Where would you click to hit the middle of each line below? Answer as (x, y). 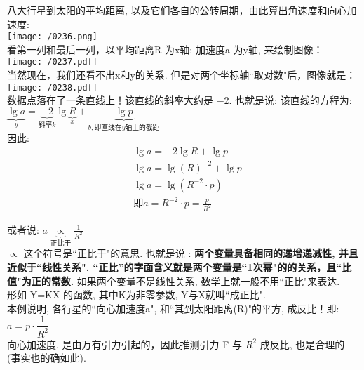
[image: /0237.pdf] (52, 62)
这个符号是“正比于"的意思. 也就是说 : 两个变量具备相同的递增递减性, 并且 (191, 253)
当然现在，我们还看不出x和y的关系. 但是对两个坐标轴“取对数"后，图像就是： (182, 75)
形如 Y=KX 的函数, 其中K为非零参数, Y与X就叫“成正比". (136, 295)
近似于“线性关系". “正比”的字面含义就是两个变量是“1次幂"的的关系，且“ (175, 267)
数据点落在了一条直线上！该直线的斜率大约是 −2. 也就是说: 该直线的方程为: (180, 100)
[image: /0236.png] (52, 37)
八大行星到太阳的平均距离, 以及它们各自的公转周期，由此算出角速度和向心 (177, 10)
